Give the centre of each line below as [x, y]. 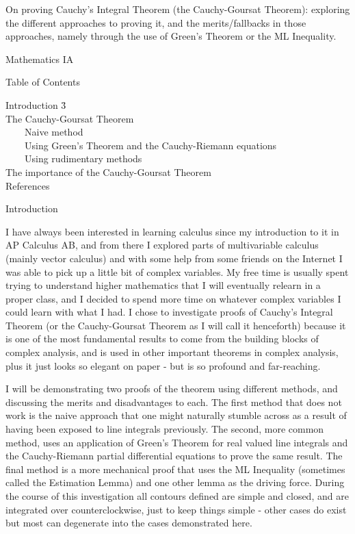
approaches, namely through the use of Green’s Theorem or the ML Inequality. [171, 36]
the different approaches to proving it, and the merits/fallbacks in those [156, 22]
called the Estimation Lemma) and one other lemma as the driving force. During [175, 482]
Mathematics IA [40, 59]
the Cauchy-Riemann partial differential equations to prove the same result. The [174, 456]
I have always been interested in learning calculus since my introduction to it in [172, 231]
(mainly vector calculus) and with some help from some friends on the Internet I [174, 258]
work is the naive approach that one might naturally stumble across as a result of [176, 415]
